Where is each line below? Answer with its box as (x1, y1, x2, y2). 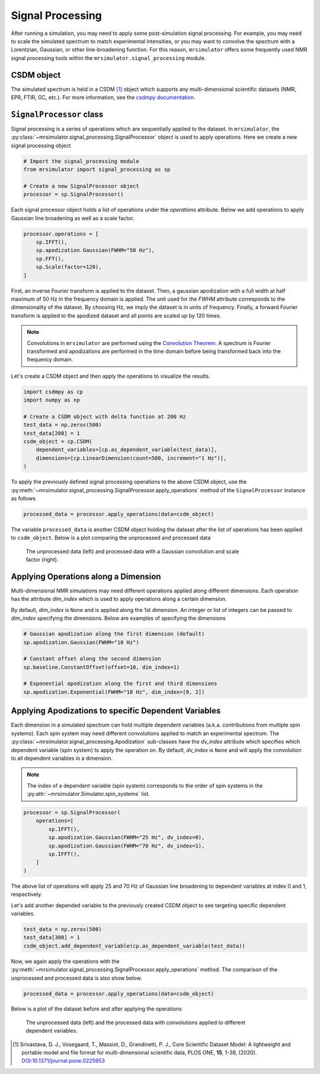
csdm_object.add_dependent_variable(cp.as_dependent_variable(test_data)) (23, 942, 246, 949)
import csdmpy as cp (23, 388, 83, 395)
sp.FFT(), (36, 255, 65, 262)
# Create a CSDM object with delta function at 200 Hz (23, 413, 186, 420)
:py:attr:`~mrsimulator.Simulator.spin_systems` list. (27, 791, 151, 798)
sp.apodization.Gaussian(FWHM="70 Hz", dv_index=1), (48, 842, 205, 849)
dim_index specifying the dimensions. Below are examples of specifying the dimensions (11, 614, 226, 622)
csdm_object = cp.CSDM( (23, 438, 93, 445)
